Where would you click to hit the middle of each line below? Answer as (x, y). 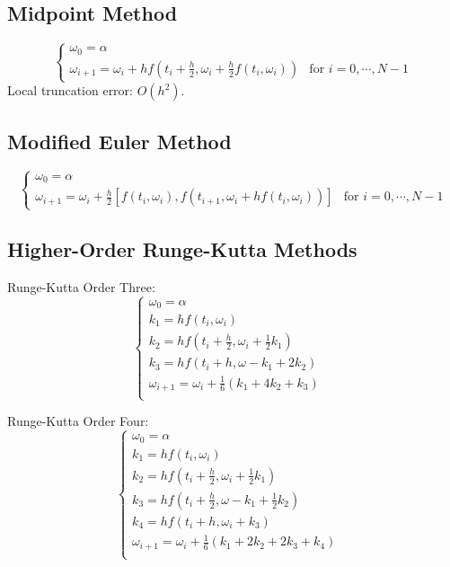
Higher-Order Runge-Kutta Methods (182, 248)
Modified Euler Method (119, 141)
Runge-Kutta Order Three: (81, 286)
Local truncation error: (70, 90)
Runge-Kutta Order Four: (78, 421)
